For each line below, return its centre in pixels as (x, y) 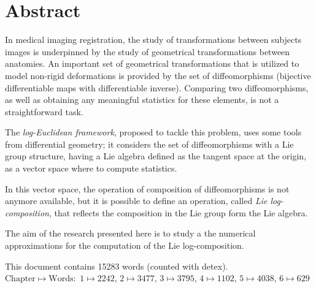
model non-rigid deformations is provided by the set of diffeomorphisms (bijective (158, 75)
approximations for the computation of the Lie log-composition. (125, 245)
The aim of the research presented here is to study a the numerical (130, 233)
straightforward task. (44, 111)
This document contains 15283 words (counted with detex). (117, 266)
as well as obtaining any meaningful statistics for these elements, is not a (142, 100)
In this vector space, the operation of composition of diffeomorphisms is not (147, 188)
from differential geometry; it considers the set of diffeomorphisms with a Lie (149, 144)
